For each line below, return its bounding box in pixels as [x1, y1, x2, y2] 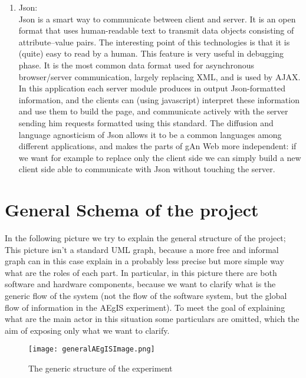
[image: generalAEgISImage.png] [28, 345, 155, 354]
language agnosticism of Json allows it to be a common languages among [18, 128, 282, 140]
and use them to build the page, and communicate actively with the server [18, 105, 288, 117]
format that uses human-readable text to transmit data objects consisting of [18, 24, 294, 37]
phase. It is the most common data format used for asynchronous [18, 58, 254, 71]
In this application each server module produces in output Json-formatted [18, 82, 285, 94]
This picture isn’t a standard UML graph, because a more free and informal [5, 243, 279, 255]
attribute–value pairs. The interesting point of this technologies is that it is [18, 35, 290, 48]
